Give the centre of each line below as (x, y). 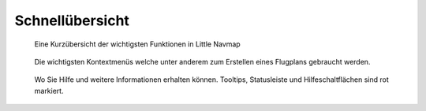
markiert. (49, 91)
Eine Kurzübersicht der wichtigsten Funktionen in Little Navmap (137, 44)
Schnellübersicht (72, 20)
